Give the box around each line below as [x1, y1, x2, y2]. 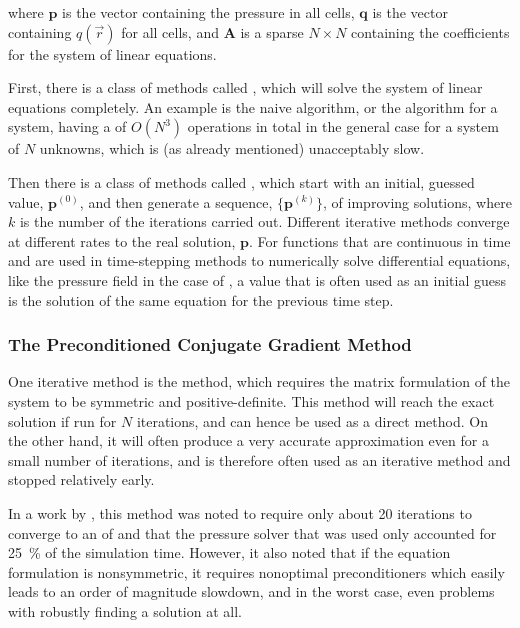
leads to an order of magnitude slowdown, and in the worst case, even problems [8, 581, 495, 602]
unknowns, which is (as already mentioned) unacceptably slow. [39, 138, 425, 159]
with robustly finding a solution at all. [8, 600, 242, 621]
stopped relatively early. [8, 469, 155, 490]
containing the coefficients [351, 21, 510, 42]
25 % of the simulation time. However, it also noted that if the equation [8, 542, 451, 563]
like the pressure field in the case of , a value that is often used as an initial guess [8, 269, 507, 290]
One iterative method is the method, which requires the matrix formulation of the [8, 371, 511, 392]
